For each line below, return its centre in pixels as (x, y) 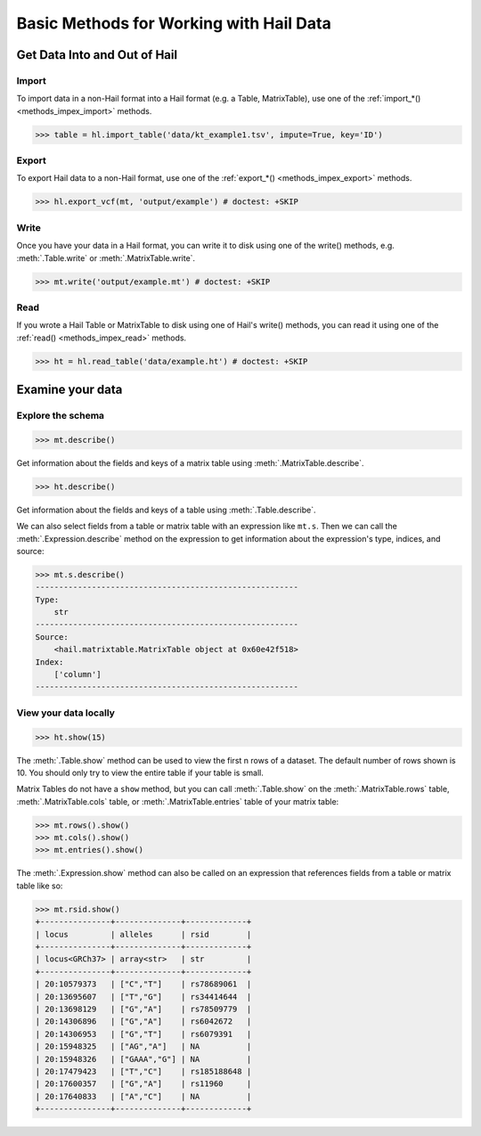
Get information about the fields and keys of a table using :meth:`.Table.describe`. (166, 510)
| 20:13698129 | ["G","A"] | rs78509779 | (143, 1009)
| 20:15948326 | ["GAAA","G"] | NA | (143, 1059)
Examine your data (69, 390)
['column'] (77, 674)
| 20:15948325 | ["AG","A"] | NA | (143, 1046)
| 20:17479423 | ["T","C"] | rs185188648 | (143, 1071)
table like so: (40, 886)
